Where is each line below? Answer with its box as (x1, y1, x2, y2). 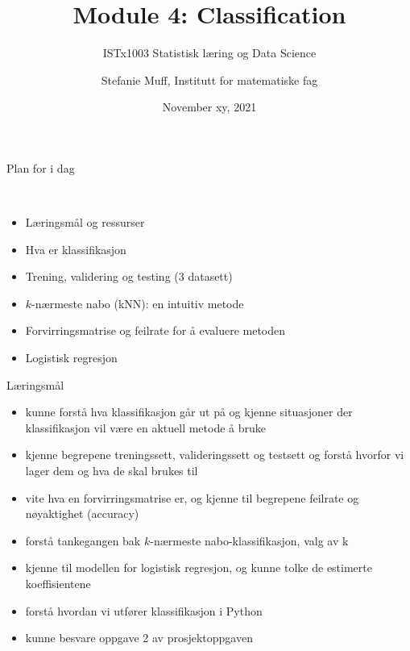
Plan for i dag (6, 159, 75, 176)
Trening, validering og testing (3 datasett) (25, 268, 233, 285)
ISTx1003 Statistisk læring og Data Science (102, 44, 317, 61)
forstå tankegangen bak (25, 532, 141, 549)
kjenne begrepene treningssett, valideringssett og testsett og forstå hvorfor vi (25, 446, 404, 463)
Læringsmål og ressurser (25, 214, 145, 231)
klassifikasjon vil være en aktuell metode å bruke (25, 419, 266, 436)
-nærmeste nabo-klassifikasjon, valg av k (150, 532, 349, 549)
